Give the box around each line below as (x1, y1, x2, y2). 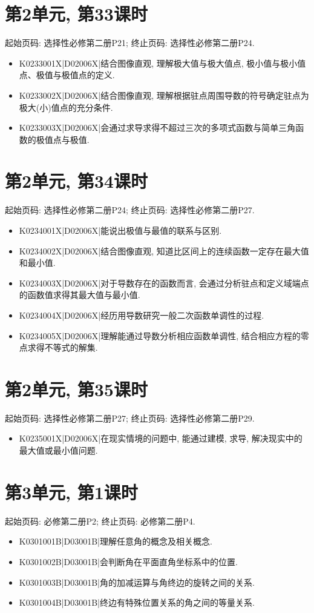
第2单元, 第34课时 (5, 168, 148, 193)
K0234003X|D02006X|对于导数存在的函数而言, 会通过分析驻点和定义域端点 (19, 276, 309, 289)
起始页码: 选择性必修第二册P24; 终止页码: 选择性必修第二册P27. (5, 204, 255, 216)
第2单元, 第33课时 (5, 1, 148, 26)
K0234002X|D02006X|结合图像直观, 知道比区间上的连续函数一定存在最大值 (19, 244, 309, 257)
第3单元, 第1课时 (5, 479, 138, 504)
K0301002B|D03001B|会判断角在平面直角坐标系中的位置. (19, 555, 238, 568)
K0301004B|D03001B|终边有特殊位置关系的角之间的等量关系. (19, 596, 255, 609)
